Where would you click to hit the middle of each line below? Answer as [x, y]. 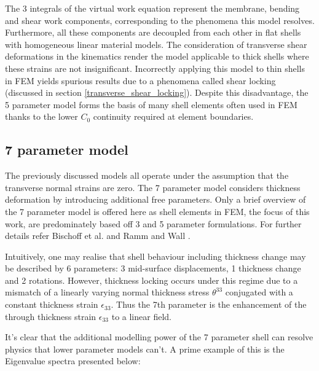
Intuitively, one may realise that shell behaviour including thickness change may [156, 256]
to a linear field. [141, 316]
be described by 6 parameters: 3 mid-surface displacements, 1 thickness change [153, 268]
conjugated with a [259, 292]
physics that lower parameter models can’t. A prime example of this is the [145, 349]
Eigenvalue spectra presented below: [73, 361]
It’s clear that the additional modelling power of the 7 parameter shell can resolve [159, 337]
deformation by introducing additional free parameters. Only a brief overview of [156, 199]
